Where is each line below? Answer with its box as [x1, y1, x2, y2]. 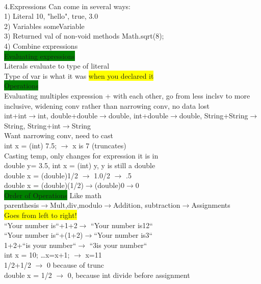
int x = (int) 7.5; [4, 140, 57, 150]
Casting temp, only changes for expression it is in [4, 150, 159, 161]
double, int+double [108, 110, 169, 121]
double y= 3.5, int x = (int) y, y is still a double [4, 160, 155, 171]
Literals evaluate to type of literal [4, 60, 110, 71]
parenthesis [4, 200, 39, 210]
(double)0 [94, 180, 125, 191]
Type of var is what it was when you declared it [4, 70, 154, 81]
